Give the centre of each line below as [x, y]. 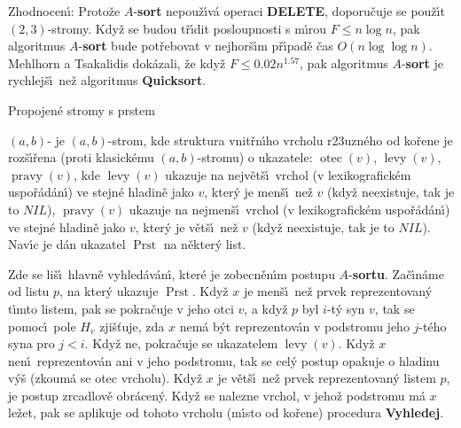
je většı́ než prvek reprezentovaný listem [327, 378]
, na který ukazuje [109, 291]
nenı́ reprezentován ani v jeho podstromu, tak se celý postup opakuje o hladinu [224, 360]
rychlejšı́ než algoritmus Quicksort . [107, 80]
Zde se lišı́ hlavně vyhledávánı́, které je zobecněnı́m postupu [172, 273]
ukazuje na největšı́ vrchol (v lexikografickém [288, 174]
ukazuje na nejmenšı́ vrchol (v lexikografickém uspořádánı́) [289, 209]
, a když [266, 308]
